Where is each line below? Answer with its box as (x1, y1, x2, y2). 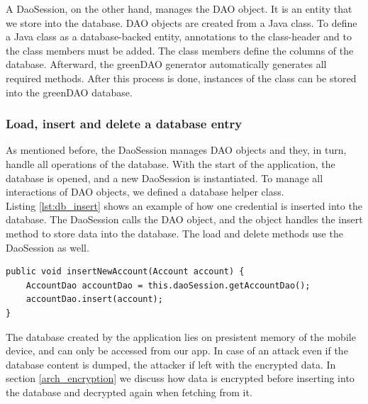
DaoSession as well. (6, 240, 89, 254)
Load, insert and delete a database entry (6, 115, 242, 133)
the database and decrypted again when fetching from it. (6, 384, 252, 399)
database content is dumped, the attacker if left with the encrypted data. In (6, 357, 336, 371)
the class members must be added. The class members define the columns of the (6, 43, 354, 57)
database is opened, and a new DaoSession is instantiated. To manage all (6, 170, 323, 185)
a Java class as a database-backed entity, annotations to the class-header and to (6, 29, 352, 44)
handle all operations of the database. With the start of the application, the (6, 156, 335, 171)
